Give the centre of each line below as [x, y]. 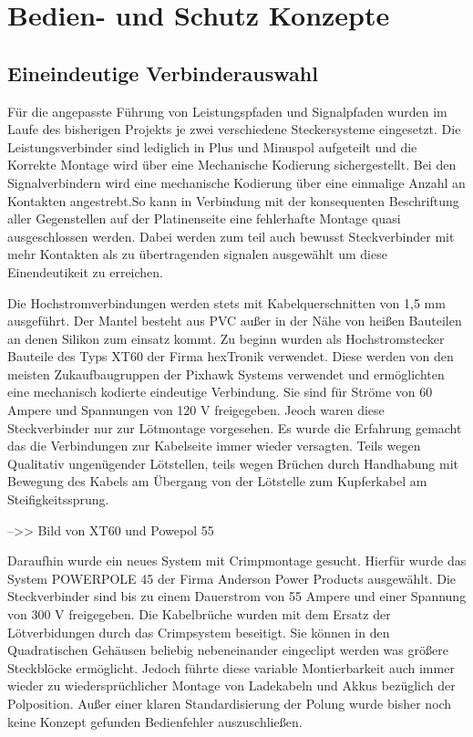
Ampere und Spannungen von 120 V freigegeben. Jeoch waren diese [196, 410]
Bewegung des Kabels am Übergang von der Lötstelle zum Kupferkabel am [217, 481]
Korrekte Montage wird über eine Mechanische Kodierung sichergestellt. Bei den [232, 165]
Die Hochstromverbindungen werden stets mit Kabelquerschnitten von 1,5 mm [226, 302]
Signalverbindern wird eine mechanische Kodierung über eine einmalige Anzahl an [236, 182]
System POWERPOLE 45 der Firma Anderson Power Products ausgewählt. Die [232, 578]
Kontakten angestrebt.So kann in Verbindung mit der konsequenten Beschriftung [233, 200]
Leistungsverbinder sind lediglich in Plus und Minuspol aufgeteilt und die [212, 146]
